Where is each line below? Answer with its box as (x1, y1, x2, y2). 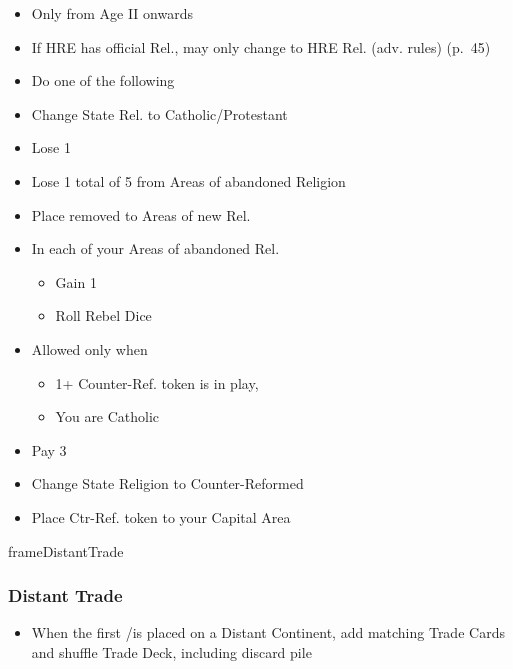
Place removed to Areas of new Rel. (31, 204, 251, 225)
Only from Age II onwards (31, 3, 193, 23)
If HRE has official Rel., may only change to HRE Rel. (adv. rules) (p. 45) (31, 36, 491, 57)
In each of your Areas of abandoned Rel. (31, 238, 280, 259)
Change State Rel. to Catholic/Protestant (31, 103, 288, 124)
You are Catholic (55, 406, 160, 427)
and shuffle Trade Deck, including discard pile (31, 641, 312, 662)
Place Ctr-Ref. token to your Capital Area (31, 506, 291, 527)
